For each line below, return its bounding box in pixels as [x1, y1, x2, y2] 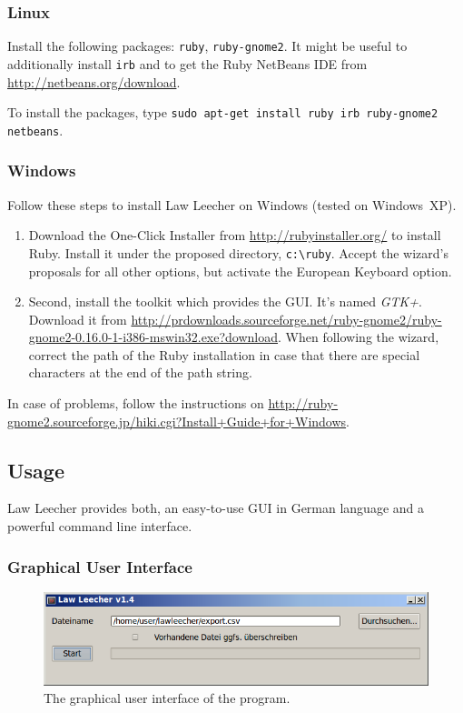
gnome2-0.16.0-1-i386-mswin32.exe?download [28, 327, 279, 346]
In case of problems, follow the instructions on [7, 394, 264, 413]
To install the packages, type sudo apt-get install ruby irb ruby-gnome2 [7, 103, 438, 122]
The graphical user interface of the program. [44, 688, 291, 708]
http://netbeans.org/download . [7, 72, 181, 91]
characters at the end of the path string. [28, 363, 252, 382]
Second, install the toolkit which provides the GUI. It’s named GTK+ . [28, 292, 423, 311]
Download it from [28, 309, 127, 328]
